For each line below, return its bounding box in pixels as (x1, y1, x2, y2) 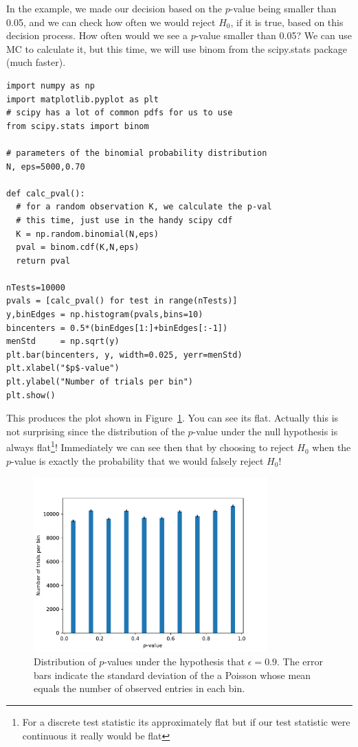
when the (312, 440, 351, 455)
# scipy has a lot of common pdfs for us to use (6, 108, 233, 118)
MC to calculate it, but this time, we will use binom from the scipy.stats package (6, 41, 347, 56)
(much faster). (6, 55, 66, 69)
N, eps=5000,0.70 (6, 161, 85, 172)
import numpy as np (6, 80, 95, 91)
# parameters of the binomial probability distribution (6, 148, 267, 158)
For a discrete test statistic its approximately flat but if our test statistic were (22, 715, 350, 729)
